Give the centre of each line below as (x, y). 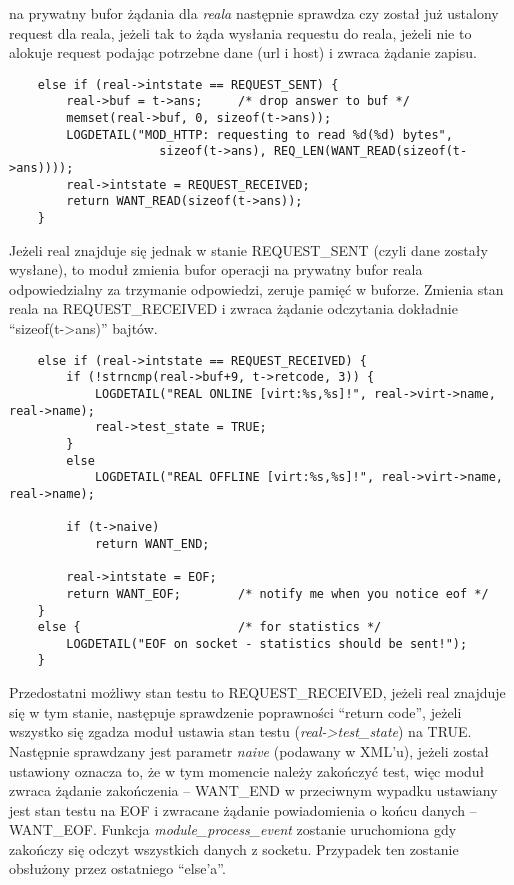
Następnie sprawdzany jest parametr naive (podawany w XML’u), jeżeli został (249, 750)
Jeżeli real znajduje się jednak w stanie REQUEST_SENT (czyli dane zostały (248, 249)
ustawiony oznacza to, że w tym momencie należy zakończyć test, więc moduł (247, 770)
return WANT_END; (152, 543)
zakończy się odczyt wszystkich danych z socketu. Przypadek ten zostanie (234, 848)
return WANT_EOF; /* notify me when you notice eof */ (277, 593)
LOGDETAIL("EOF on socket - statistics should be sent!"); (267, 643)
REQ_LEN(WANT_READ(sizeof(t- (370, 151)
